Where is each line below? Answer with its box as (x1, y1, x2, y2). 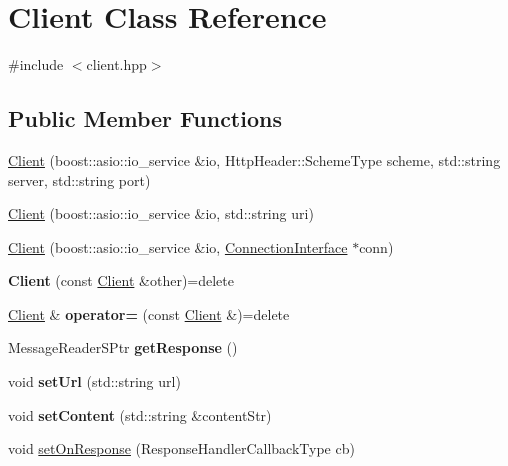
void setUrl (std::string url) (8, 371, 181, 392)
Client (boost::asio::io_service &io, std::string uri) (8, 203, 314, 224)
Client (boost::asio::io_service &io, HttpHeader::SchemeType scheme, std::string (8, 149, 501, 170)
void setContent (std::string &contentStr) (8, 404, 272, 425)
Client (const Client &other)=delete (8, 270, 234, 291)
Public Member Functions (8, 103, 282, 134)
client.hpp (86, 54, 147, 75)
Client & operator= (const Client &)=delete (8, 303, 290, 324)
